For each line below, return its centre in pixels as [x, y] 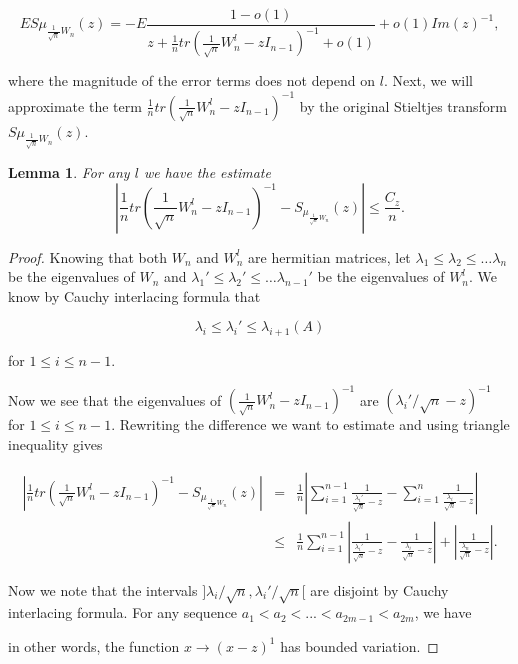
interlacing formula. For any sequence [123, 612]
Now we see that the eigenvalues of [115, 399]
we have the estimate [207, 172]
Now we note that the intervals [103, 589]
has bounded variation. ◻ [359, 645]
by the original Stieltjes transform [403, 105]
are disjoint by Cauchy [379, 589]
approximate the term [75, 105]
